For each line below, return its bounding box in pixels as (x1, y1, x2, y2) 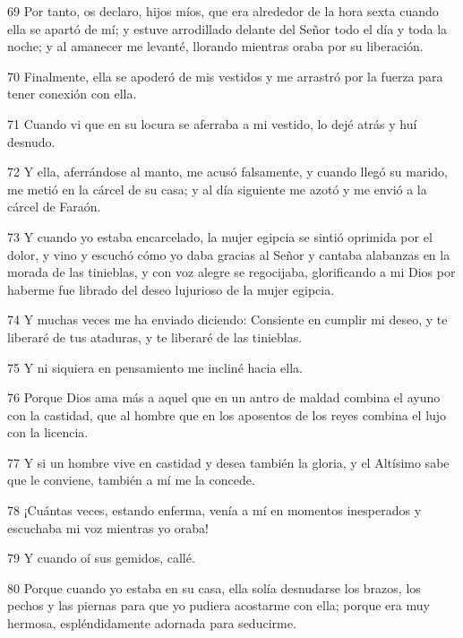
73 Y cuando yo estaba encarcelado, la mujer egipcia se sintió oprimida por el (7, 227, 433, 246)
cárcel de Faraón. (7, 197, 101, 216)
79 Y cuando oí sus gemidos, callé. (7, 548, 195, 567)
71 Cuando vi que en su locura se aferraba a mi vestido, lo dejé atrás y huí (7, 114, 417, 133)
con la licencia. (7, 423, 89, 442)
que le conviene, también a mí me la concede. (7, 470, 255, 489)
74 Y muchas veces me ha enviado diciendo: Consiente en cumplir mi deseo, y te (7, 310, 448, 329)
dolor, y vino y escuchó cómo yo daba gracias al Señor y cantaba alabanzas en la (7, 245, 450, 263)
